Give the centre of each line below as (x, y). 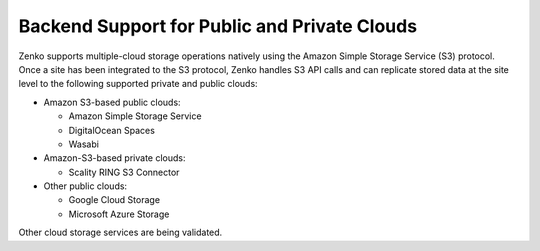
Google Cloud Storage (114, 200)
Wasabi (84, 144)
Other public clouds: (85, 186)
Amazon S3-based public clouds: (112, 102)
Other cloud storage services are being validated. (120, 232)
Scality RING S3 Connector (124, 172)
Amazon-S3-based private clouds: (114, 158)
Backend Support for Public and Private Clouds (218, 26)
